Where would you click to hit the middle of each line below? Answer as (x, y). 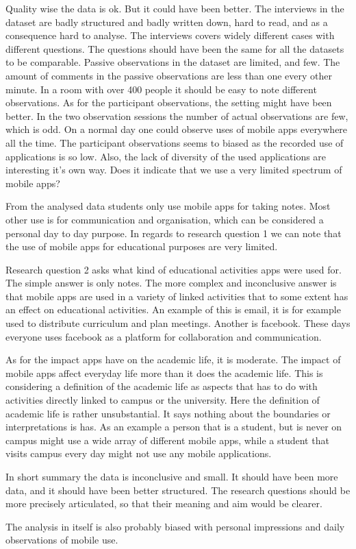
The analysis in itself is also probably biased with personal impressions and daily (175, 526)
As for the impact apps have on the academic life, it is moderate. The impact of (173, 359)
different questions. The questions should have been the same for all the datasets (175, 48)
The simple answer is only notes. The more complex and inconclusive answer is (171, 283)
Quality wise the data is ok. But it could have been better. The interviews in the (175, 8)
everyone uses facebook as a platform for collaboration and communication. (164, 336)
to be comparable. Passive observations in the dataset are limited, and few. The (173, 62)
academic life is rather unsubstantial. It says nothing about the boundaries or (168, 413)
